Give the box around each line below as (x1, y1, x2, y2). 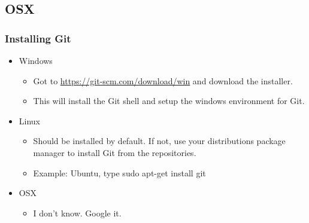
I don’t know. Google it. (33, 206, 122, 219)
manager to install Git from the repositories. (33, 146, 196, 158)
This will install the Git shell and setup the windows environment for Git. (33, 94, 305, 107)
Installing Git (5, 30, 71, 45)
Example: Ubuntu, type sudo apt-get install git (33, 166, 206, 179)
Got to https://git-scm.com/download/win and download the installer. (33, 74, 293, 87)
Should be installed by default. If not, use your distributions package (33, 135, 286, 147)
